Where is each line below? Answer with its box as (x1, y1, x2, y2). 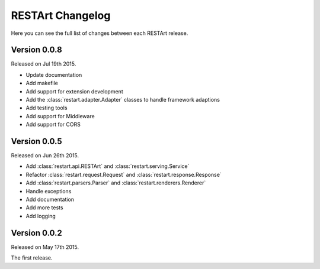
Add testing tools (25, 104, 68, 112)
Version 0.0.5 (11, 137, 62, 146)
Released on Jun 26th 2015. (11, 152, 79, 159)
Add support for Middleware (25, 112, 95, 119)
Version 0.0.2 (11, 228, 62, 238)
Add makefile (25, 80, 59, 87)
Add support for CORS (25, 121, 81, 128)
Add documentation (25, 196, 74, 203)
